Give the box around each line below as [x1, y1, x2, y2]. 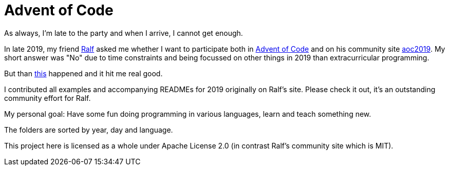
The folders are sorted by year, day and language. [4, 125, 173, 134]
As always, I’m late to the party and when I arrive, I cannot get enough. [4, 28, 243, 37]
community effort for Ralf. [4, 93, 91, 102]
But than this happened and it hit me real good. [4, 69, 163, 78]
